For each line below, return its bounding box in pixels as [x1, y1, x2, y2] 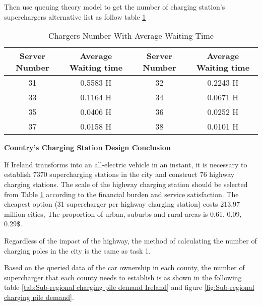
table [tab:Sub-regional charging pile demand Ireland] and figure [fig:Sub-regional [4, 282, 254, 292]
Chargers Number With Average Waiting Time [48, 30, 214, 42]
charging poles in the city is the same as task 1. [4, 245, 151, 256]
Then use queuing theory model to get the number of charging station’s [4, 2, 225, 12]
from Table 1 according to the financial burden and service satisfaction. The [4, 189, 239, 199]
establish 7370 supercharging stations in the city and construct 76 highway [4, 169, 235, 179]
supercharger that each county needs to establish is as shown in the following [4, 272, 242, 282]
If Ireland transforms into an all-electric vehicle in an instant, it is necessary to [4, 159, 247, 169]
